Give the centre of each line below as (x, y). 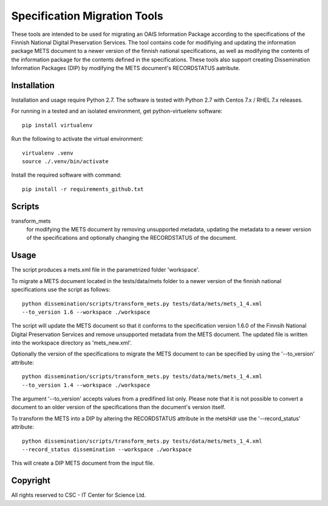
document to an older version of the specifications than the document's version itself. (118, 407)
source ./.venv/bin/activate (65, 161)
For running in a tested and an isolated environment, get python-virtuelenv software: (117, 111)
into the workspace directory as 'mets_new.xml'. (72, 343)
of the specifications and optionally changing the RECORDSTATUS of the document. (132, 238)
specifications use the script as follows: (61, 290)
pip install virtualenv (57, 125)
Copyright (31, 481)
